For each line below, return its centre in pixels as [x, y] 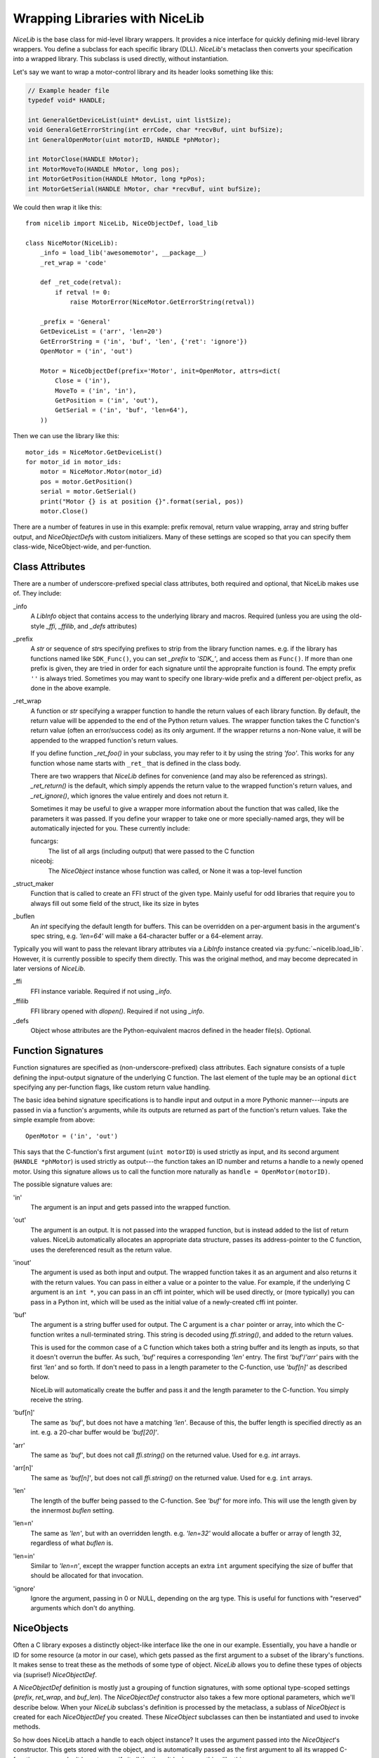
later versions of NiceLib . [49, 969]
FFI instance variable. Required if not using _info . [101, 991]
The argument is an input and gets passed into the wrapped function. [131, 1207]
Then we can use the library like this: [66, 436]
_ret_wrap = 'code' [73, 263]
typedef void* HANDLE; [67, 101]
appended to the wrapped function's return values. [104, 740]
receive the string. [57, 1400]
